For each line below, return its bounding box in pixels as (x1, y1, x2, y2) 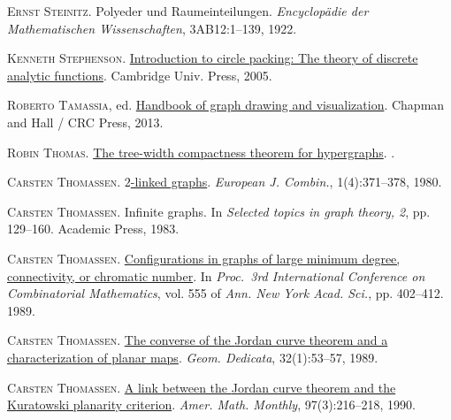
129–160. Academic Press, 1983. (7, 219, 180, 238)
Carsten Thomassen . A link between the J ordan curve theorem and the (7, 378, 396, 396)
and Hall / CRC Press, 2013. (7, 112, 164, 131)
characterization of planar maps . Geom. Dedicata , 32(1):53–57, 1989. (7, 347, 378, 366)
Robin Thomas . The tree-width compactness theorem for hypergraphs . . (7, 142, 395, 161)
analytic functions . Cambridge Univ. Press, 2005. (7, 65, 272, 84)
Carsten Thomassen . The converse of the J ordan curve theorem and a (7, 331, 388, 349)
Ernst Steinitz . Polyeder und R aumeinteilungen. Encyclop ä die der (7, 2, 369, 19)
